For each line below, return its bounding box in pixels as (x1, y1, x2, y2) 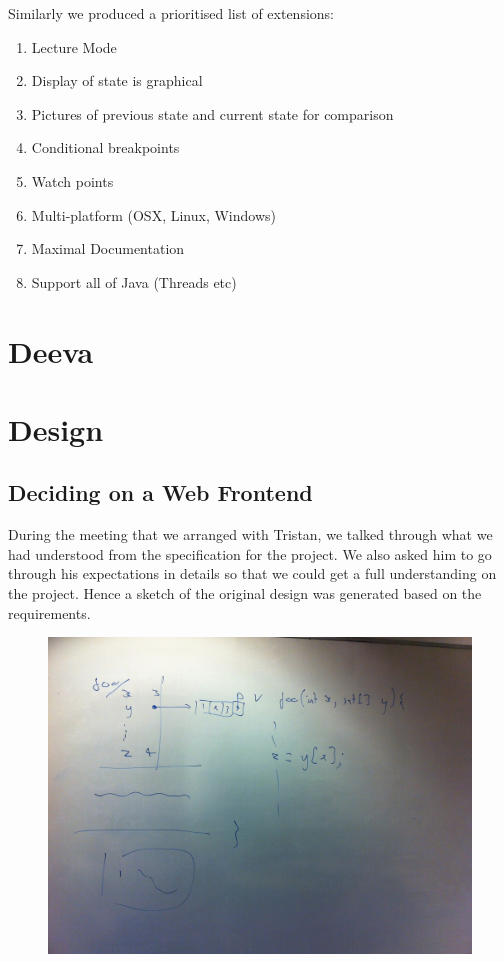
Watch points (31, 170, 114, 191)
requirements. (8, 602, 91, 623)
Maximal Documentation (31, 238, 185, 259)
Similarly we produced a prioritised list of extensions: (8, 3, 334, 23)
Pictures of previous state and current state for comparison (31, 103, 394, 124)
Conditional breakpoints (31, 137, 180, 158)
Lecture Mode (31, 36, 117, 57)
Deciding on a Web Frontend (8, 477, 313, 508)
